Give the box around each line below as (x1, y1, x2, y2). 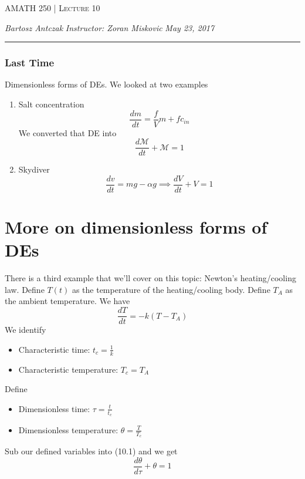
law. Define (5, 283, 45, 295)
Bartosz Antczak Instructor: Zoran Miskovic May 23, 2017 (5, 21, 215, 33)
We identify (5, 323, 46, 336)
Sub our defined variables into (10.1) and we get (5, 445, 178, 457)
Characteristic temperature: (18, 363, 118, 375)
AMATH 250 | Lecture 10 (5, 2, 100, 14)
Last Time (5, 55, 55, 70)
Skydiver (18, 163, 50, 176)
